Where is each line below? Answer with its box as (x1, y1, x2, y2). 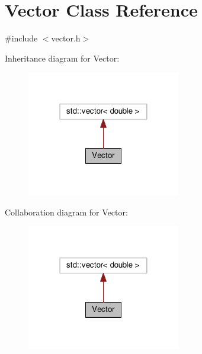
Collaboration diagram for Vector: (5, 205, 128, 218)
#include (5, 32, 38, 44)
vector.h (51, 32, 81, 44)
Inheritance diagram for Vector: (5, 52, 120, 64)
